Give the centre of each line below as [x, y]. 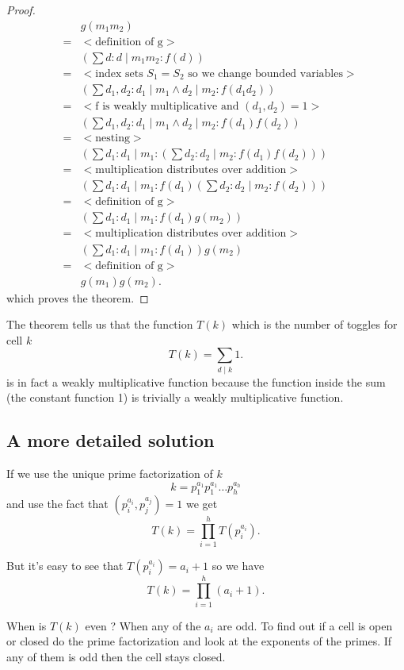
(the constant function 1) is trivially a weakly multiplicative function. [175, 397]
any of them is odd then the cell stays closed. [116, 656]
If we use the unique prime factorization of [110, 474]
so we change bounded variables [265, 73]
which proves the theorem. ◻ [78, 297]
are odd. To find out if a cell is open [305, 625]
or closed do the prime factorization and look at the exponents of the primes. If [199, 641]
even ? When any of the [143, 625]
